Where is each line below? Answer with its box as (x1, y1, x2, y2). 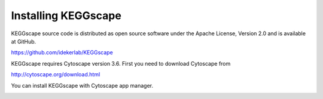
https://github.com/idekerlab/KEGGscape (11, 49, 113, 56)
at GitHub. (11, 38, 36, 45)
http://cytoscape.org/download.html (11, 71, 100, 78)
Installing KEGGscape (11, 9, 122, 22)
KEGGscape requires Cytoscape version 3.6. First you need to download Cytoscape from (11, 60, 231, 67)
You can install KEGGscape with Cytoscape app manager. (11, 82, 154, 89)
